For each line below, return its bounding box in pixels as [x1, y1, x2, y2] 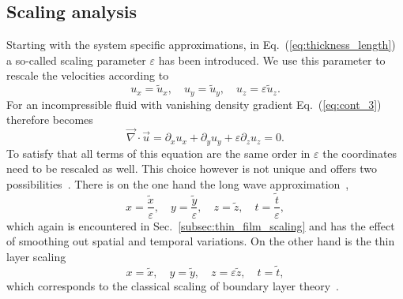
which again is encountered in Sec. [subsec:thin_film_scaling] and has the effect [6, 217, 395, 234]
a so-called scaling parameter [6, 51, 146, 68]
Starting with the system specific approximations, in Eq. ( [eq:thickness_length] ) [6, 36, 396, 53]
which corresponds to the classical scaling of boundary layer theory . [6, 277, 339, 293]
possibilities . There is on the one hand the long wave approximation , [6, 175, 349, 192]
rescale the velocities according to [6, 67, 169, 84]
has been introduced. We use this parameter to [158, 51, 386, 68]
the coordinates [322, 144, 397, 161]
